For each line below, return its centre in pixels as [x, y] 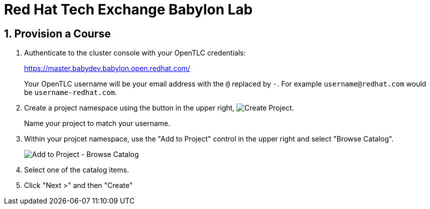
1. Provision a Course [57, 33]
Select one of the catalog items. [77, 170]
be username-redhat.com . [70, 92]
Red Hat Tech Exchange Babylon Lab [128, 9]
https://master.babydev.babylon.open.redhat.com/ [107, 68]
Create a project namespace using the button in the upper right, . [159, 108]
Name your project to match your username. [97, 123]
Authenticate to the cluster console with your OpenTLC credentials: [135, 53]
